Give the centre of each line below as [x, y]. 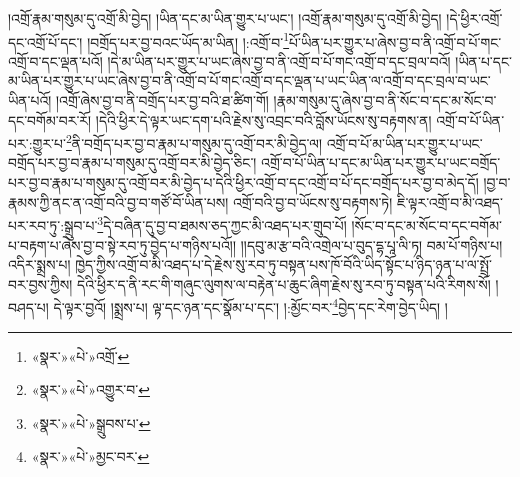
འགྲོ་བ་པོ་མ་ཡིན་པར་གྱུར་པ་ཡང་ [404, 142]
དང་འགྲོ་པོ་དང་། [45, 41]
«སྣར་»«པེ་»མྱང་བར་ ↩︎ [90, 456]
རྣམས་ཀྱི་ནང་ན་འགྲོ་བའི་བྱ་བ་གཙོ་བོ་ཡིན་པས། [118, 201]
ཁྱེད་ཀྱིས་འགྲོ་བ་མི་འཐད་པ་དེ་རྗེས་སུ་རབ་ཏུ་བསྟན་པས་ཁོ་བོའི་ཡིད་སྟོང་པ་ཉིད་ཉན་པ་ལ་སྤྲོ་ [283, 264]
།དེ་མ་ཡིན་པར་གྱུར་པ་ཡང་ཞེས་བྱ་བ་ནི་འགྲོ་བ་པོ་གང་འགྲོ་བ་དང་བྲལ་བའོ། [279, 60]
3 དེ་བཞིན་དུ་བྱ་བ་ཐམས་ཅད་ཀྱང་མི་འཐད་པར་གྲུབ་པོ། [222, 223]
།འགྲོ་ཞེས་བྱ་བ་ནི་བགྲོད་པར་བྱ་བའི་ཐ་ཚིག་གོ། [162, 100]
